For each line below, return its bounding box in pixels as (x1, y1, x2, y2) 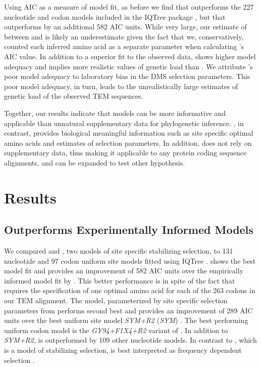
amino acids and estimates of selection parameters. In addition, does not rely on (4, 137, 252, 148)
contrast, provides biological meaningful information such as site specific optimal (4, 128, 253, 138)
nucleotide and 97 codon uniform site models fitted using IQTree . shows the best (4, 255, 256, 266)
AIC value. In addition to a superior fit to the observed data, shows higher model (4, 51, 256, 61)
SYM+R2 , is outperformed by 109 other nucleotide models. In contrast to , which (4, 335, 257, 345)
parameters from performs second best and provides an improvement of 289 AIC (4, 305, 253, 315)
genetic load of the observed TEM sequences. (4, 91, 143, 101)
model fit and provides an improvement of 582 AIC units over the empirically (4, 265, 243, 276)
